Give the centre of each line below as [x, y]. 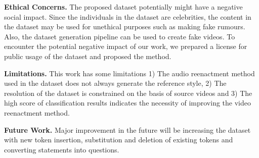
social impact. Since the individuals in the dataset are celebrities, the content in [128, 16]
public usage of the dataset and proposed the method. [88, 56]
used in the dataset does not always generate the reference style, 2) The [115, 83]
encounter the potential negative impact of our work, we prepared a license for [126, 46]
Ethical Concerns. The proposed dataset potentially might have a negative [123, 7]
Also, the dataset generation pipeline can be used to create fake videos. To [120, 36]
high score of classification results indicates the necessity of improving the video [127, 103]
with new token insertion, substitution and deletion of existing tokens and [119, 140]
